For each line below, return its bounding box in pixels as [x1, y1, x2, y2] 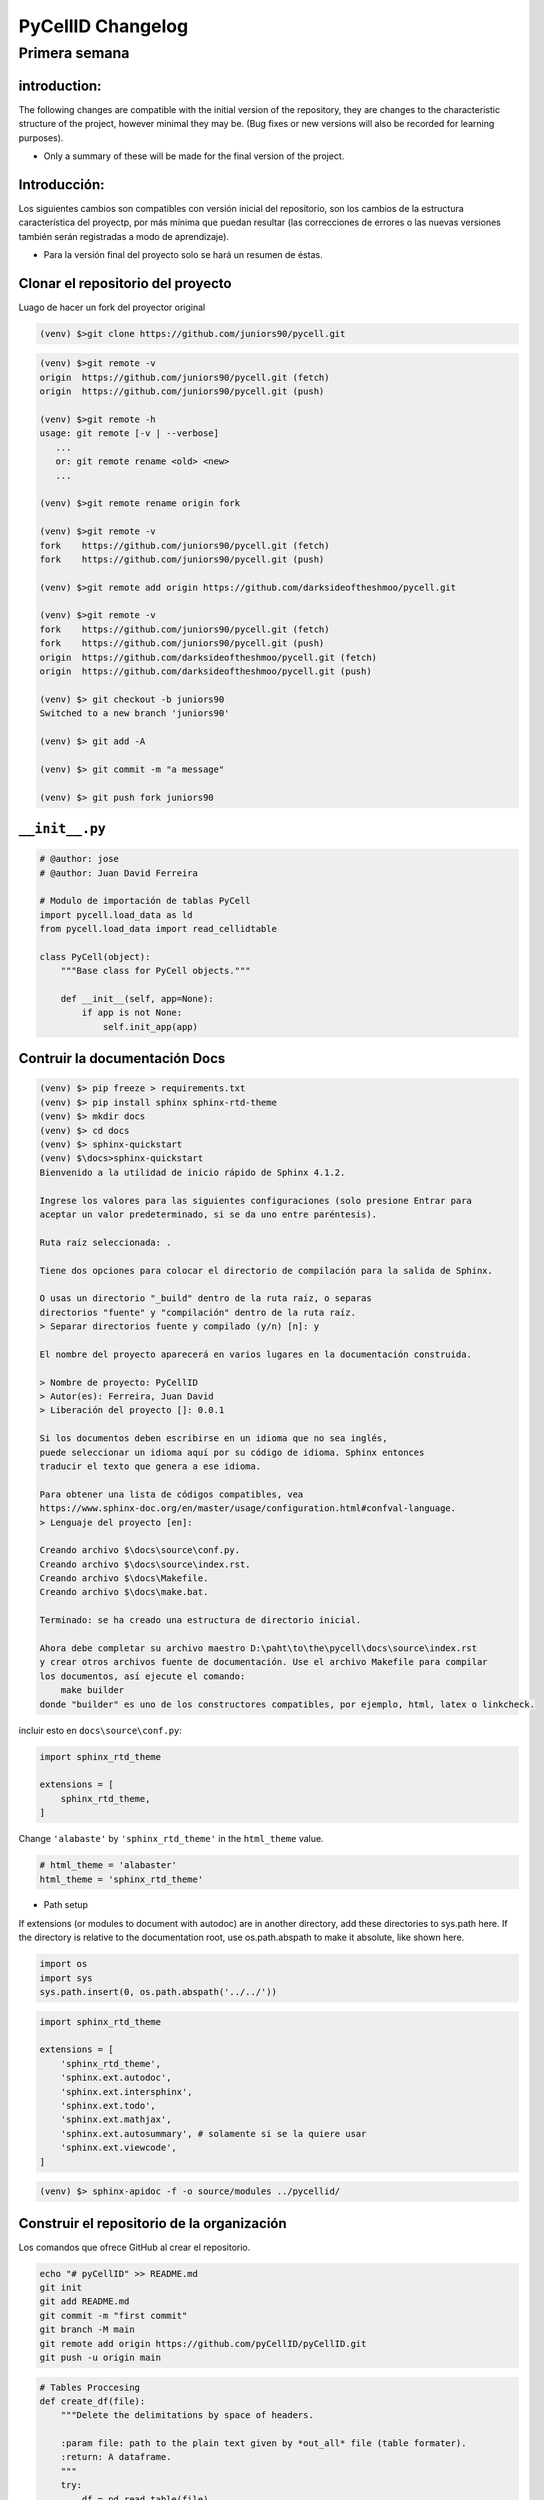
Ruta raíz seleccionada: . [39, 1236, 172, 1248]
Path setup [43, 1899, 89, 1911]
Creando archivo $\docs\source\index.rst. [39, 1558, 251, 1570]
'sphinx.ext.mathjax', [60, 2114, 172, 2125]
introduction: [18, 77, 102, 94]
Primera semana [18, 44, 130, 62]
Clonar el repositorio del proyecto [18, 275, 232, 292]
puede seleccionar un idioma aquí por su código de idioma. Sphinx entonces [39, 1446, 425, 1458]
